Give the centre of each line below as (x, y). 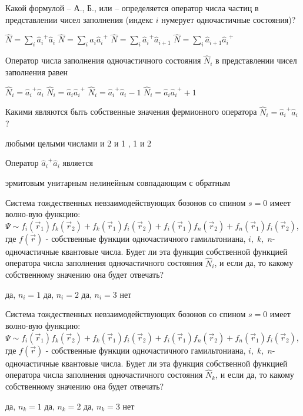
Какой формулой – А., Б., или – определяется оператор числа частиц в (132, 8)
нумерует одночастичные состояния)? (229, 19)
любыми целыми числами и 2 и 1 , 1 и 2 (79, 143)
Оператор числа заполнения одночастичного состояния (103, 60)
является (78, 163)
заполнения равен (37, 72)
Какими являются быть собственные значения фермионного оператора (131, 112)
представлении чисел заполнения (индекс (79, 19)
